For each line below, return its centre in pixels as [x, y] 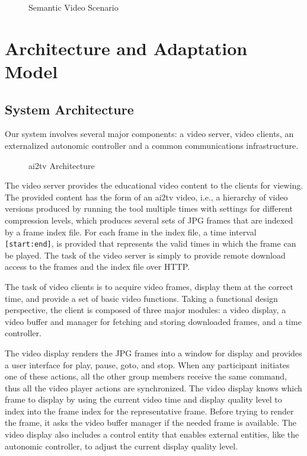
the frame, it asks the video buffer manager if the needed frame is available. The [151, 422]
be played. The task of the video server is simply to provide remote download [145, 255]
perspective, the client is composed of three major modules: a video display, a [145, 310]
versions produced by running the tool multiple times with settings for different [149, 208]
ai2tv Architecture [62, 165]
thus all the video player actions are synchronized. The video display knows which [153, 388]
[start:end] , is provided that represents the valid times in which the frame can [151, 243]
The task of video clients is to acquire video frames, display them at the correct [149, 286]
